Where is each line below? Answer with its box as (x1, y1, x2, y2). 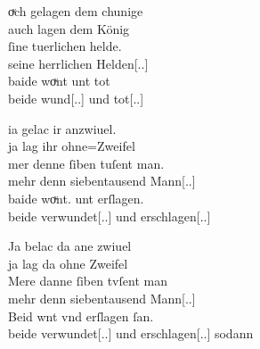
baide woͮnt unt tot (8, 71, 110, 90)
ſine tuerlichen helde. (8, 37, 122, 55)
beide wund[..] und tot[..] (8, 88, 144, 107)
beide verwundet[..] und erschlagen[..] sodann (8, 324, 254, 343)
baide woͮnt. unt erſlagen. (8, 188, 144, 207)
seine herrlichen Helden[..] (8, 54, 149, 72)
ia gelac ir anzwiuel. (8, 119, 117, 137)
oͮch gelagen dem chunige (8, 2, 143, 20)
